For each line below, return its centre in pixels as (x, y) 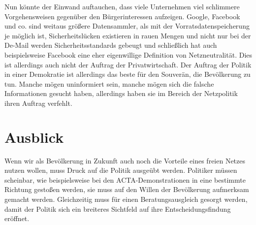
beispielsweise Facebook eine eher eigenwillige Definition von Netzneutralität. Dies (128, 54)
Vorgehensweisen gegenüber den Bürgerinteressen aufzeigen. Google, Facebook (122, 16)
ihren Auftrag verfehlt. (38, 103)
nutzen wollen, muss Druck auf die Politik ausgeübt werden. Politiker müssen (121, 170)
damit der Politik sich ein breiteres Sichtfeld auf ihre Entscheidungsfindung (118, 209)
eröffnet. (17, 218)
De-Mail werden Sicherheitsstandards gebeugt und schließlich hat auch (111, 45)
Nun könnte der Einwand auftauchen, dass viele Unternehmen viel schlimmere (122, 6)
